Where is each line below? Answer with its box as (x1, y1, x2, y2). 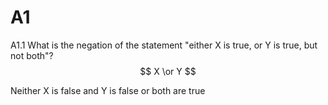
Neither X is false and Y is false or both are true (10, 84, 206, 96)
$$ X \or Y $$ (139, 65, 197, 77)
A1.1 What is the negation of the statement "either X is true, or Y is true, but (10, 39, 318, 51)
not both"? (10, 49, 54, 61)
